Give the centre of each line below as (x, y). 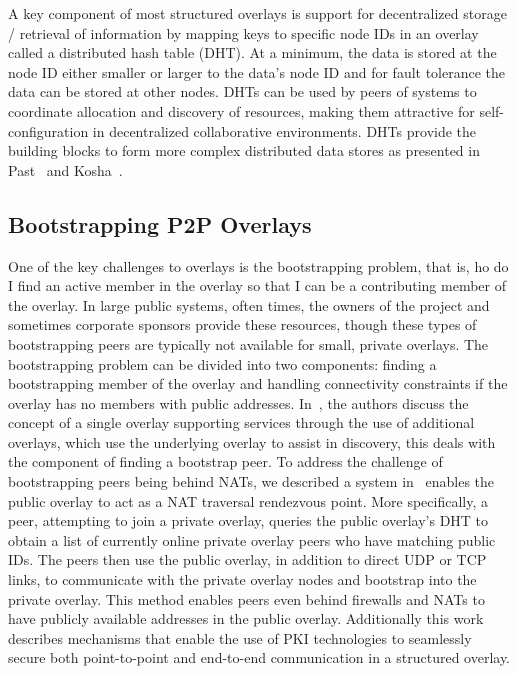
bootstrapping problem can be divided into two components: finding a (222, 363)
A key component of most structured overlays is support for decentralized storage (257, 13)
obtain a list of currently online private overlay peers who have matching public (252, 539)
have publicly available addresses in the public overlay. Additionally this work (246, 618)
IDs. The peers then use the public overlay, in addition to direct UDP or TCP (247, 559)
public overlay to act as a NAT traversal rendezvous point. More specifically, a (248, 500)
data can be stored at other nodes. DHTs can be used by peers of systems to (242, 91)
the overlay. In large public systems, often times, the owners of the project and (249, 304)
